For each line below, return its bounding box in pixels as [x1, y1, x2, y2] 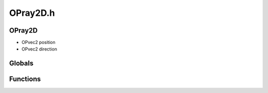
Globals [9, 59, 34, 68]
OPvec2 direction [21, 46, 57, 52]
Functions [9, 75, 41, 84]
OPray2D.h [9, 7, 55, 18]
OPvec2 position [21, 40, 56, 46]
